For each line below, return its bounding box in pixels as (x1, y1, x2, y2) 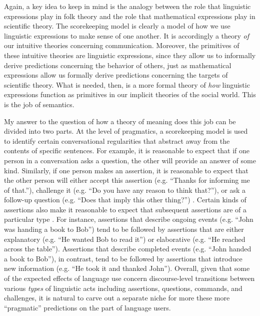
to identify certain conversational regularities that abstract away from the (4, 135, 230, 146)
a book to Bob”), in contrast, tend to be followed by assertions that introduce (4, 253, 242, 263)
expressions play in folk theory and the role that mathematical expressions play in (4, 11, 255, 21)
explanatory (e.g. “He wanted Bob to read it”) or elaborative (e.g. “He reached (4, 233, 245, 244)
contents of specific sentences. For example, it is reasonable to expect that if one (4, 145, 250, 156)
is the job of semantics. (4, 99, 74, 109)
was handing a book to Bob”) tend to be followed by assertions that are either (4, 224, 244, 234)
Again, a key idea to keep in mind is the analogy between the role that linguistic (4, 1, 251, 11)
